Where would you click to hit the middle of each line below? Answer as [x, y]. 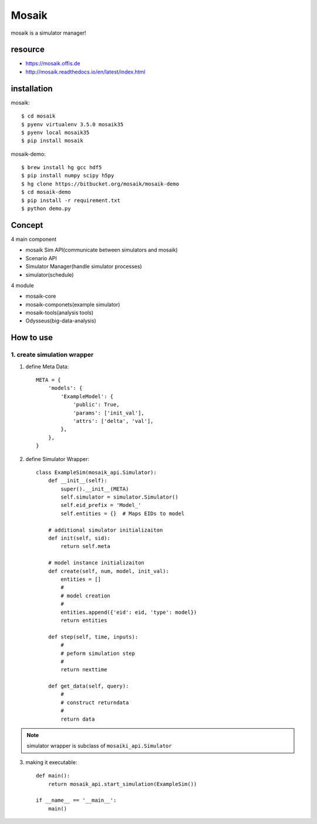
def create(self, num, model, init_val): [109, 571]
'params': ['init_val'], [109, 413]
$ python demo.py [46, 209]
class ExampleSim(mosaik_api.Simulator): [96, 472]
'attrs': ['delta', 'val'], [113, 421]
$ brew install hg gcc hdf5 [62, 168]
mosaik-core [41, 296]
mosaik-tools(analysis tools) [60, 313]
